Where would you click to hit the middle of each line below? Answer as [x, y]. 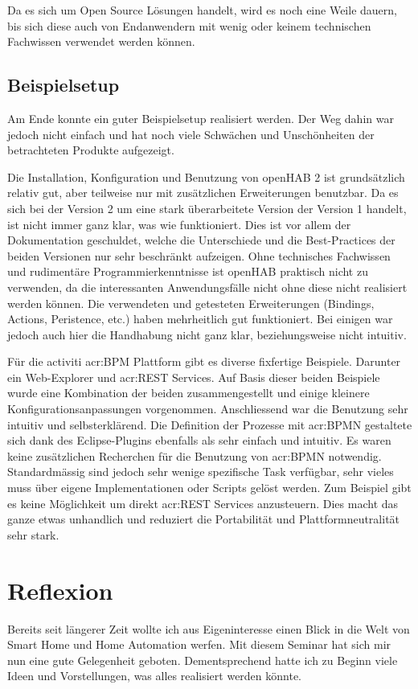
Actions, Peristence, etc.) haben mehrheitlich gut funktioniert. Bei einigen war [200, 319]
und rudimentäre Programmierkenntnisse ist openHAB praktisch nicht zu [188, 271]
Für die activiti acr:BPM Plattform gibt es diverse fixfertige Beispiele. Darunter [204, 361]
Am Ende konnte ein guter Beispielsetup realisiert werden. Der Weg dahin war [201, 118]
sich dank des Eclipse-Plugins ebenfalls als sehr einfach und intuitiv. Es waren [199, 440]
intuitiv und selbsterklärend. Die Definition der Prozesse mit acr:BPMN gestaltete [210, 424]
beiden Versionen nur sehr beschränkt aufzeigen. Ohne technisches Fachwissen [199, 255]
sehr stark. [33, 534]
